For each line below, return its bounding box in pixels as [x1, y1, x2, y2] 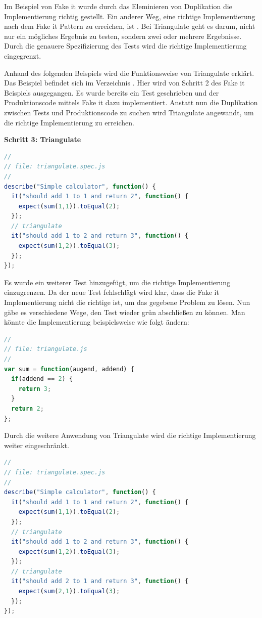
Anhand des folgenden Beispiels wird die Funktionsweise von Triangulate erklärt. [4, 67, 254, 78]
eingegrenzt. [4, 50, 41, 61]
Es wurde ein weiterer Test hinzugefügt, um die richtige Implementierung [4, 277, 231, 287]
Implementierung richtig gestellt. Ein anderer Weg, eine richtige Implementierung [4, 11, 255, 21]
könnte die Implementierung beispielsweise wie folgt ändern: [4, 317, 189, 327]
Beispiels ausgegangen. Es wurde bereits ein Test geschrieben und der [4, 87, 219, 98]
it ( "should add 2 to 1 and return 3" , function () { [11, 578, 189, 585]
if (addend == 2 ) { [11, 375, 73, 383]
